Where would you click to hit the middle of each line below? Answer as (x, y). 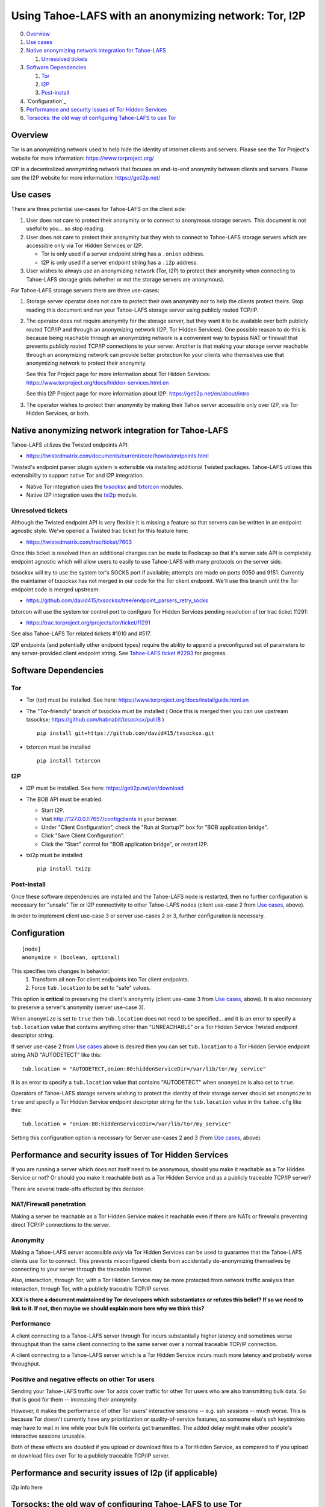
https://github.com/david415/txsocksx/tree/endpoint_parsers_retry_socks (117, 600)
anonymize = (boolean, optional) (71, 958)
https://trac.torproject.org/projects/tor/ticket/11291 (88, 622)
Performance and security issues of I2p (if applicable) (114, 1473)
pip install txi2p (64, 869)
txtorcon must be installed (59, 747)
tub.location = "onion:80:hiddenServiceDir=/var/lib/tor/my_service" (127, 1124)
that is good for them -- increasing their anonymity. (75, 1400)
